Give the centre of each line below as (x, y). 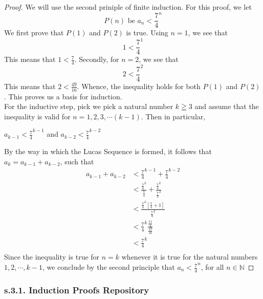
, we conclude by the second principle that (109, 267)
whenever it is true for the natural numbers (190, 257)
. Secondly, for (97, 59)
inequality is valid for (37, 116)
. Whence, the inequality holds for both (139, 86)
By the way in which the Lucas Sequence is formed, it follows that (108, 151)
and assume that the (227, 106)
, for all (212, 267)
